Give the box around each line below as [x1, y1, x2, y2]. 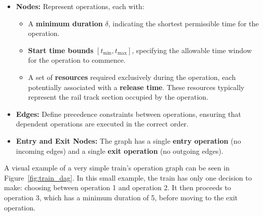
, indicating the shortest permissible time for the [108, 18, 259, 28]
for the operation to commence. [28, 55, 126, 65]
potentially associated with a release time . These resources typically [28, 81, 245, 92]
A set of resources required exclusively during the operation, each [28, 71, 236, 82]
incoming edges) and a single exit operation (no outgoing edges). [16, 145, 223, 156]
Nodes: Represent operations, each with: [16, 1, 144, 11]
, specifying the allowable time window [132, 45, 252, 55]
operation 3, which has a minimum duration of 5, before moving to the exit [4, 192, 238, 202]
